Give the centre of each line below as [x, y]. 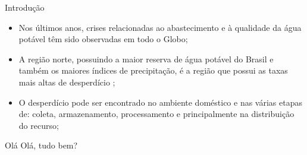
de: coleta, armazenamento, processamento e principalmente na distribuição [156, 114]
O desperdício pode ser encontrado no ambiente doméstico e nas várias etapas [160, 102]
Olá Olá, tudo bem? [41, 145]
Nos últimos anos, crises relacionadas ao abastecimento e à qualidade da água [160, 27]
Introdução [25, 7]
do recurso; [39, 125]
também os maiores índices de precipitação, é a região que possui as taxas [153, 70]
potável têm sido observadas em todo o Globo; [103, 39]
